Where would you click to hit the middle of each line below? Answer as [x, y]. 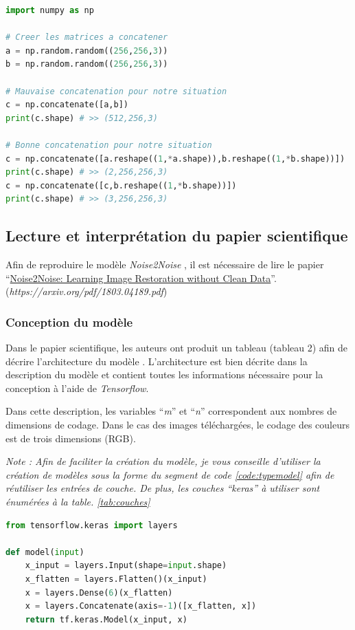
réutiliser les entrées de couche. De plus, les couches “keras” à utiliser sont [163, 488]
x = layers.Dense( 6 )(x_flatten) [99, 593]
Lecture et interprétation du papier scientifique [177, 236]
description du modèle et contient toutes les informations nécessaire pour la [164, 374]
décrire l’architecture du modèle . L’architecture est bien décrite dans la [157, 361]
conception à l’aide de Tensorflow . [77, 388]
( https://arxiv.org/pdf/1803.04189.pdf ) [87, 291]
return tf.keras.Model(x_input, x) [106, 619]
